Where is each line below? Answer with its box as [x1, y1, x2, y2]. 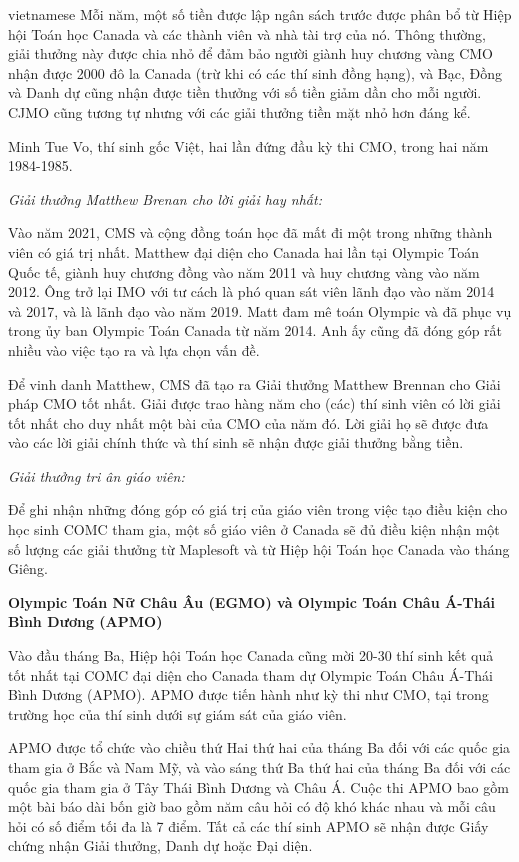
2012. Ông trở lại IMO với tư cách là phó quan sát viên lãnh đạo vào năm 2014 [8, 281, 495, 302]
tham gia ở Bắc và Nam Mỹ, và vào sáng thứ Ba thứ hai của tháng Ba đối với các [8, 757, 511, 777]
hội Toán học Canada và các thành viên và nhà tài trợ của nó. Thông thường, [8, 23, 487, 44]
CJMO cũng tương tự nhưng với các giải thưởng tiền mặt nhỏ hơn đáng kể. [8, 101, 471, 122]
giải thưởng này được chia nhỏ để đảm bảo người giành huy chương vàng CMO [8, 43, 493, 64]
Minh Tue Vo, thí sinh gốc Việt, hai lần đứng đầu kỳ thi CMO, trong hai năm [8, 135, 489, 156]
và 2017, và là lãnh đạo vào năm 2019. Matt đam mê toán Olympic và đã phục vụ [8, 300, 512, 321]
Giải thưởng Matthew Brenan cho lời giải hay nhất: [8, 188, 322, 209]
